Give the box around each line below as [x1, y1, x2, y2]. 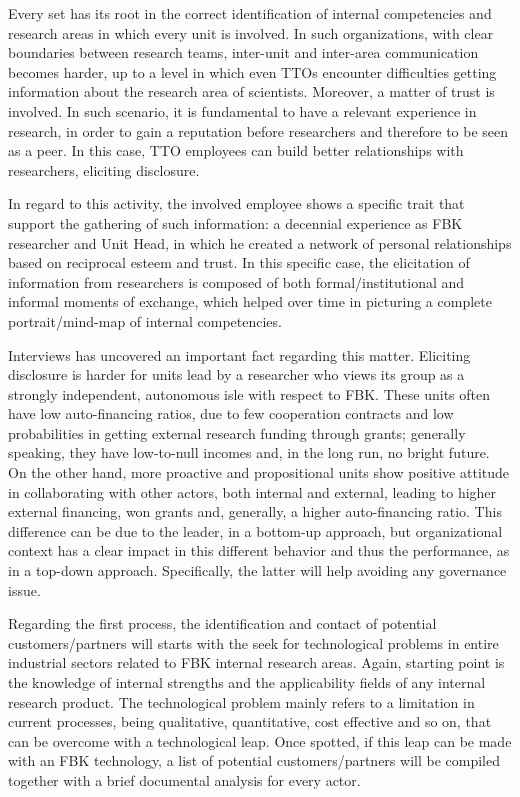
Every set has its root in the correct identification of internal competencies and [8, 3, 492, 23]
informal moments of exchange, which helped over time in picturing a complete [8, 291, 492, 312]
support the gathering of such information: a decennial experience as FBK [8, 212, 463, 233]
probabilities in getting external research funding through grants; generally [8, 422, 466, 443]
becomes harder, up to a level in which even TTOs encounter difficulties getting [8, 61, 497, 82]
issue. [8, 579, 41, 600]
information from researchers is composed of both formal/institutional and [8, 271, 465, 292]
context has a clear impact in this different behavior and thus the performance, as [8, 540, 510, 561]
